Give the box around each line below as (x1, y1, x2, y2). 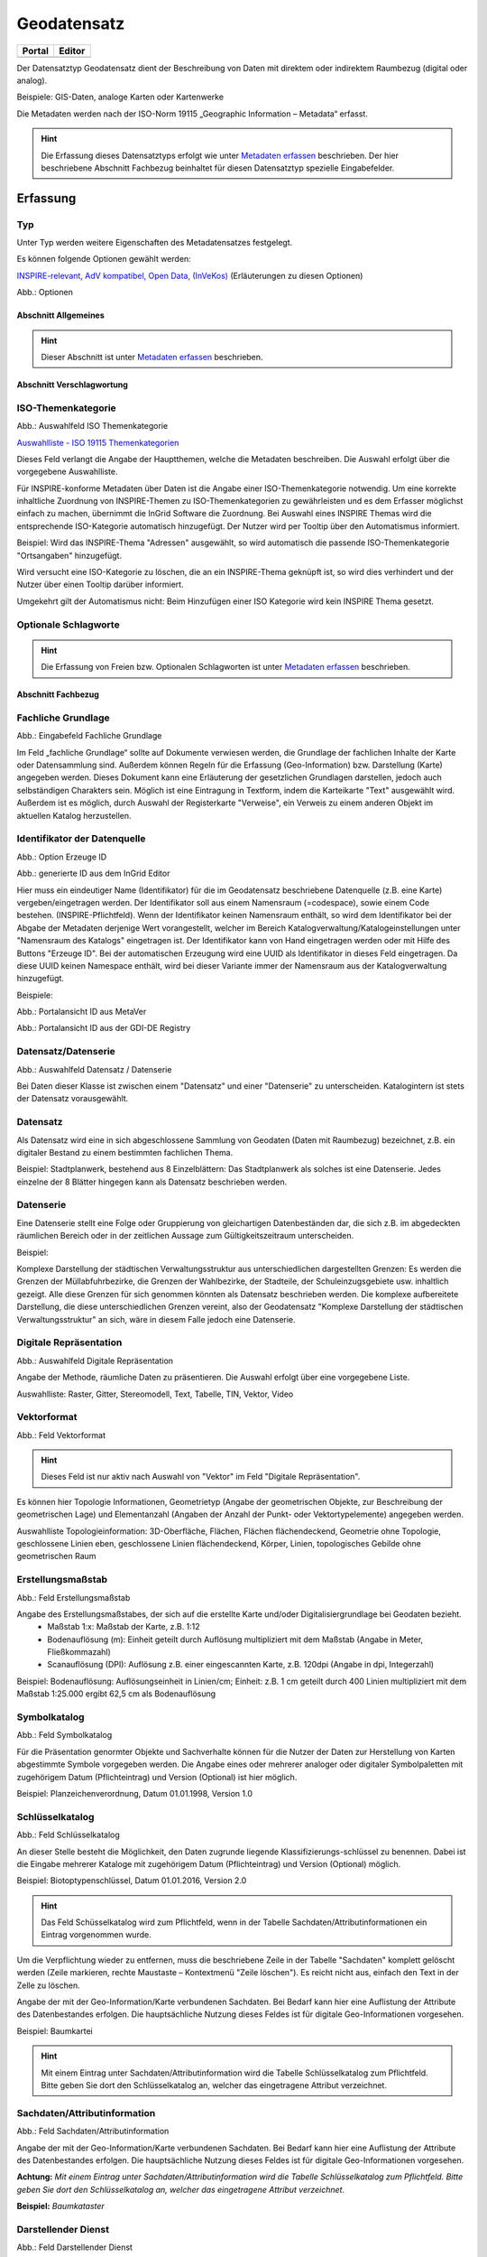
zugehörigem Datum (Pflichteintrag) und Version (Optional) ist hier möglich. (16, 1771, 298, 1782)
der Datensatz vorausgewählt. (16, 1093, 129, 1104)
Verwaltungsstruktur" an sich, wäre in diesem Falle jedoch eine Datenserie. (16, 1314, 297, 1324)
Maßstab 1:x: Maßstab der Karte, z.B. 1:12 (47, 1621, 200, 1632)
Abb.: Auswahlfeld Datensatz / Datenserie (16, 1063, 172, 1074)
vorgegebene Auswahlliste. (16, 466, 118, 478)
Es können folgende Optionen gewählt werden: (16, 254, 191, 265)
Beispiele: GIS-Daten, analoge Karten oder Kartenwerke (16, 91, 225, 103)
